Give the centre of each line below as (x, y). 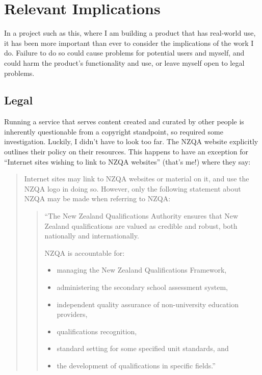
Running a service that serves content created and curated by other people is (124, 122)
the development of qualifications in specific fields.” (136, 365)
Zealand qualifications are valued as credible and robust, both (141, 225)
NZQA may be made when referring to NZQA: (97, 198)
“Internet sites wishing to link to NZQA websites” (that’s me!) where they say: (127, 161)
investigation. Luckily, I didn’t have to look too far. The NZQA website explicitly (131, 141)
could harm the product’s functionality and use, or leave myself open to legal (124, 62)
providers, (72, 314)
